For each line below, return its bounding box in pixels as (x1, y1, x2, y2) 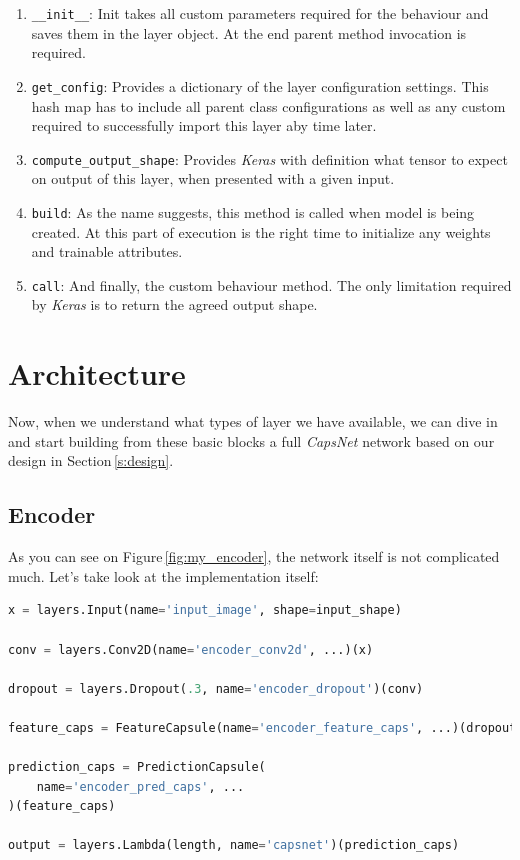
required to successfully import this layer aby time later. (31, 115, 377, 136)
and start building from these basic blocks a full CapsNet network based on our (8, 430, 495, 451)
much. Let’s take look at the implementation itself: (8, 565, 319, 586)
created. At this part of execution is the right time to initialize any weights (31, 221, 491, 242)
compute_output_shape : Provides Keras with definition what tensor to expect (31, 148, 508, 169)
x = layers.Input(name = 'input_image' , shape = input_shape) (8, 603, 402, 618)
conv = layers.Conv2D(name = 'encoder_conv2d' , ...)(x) (8, 642, 374, 657)
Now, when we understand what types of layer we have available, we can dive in (8, 411, 498, 432)
